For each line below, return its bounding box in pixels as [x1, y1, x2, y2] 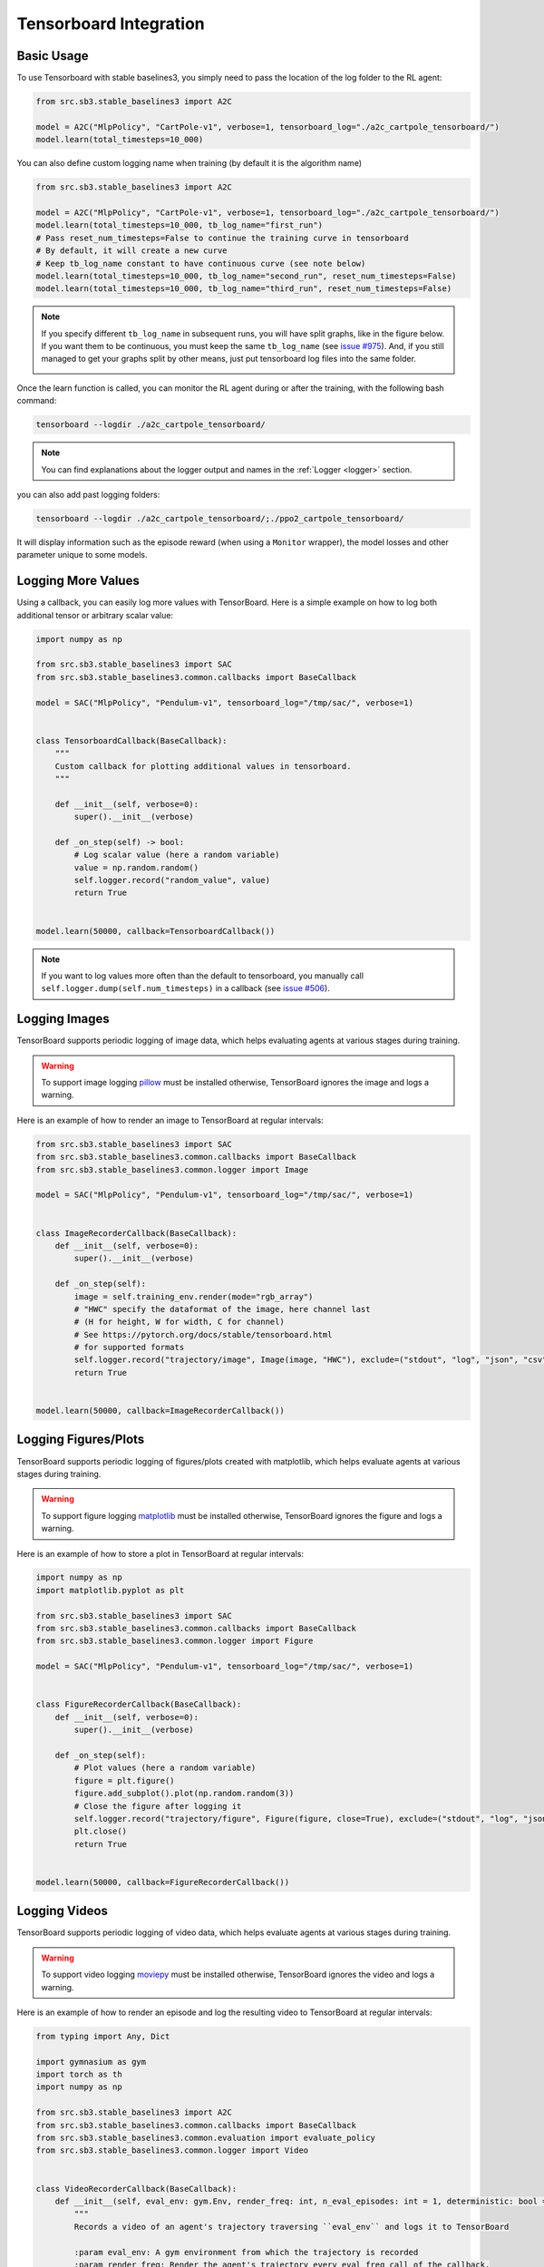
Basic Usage [16, 48, 89, 63]
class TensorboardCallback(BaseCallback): [35, 735, 228, 745]
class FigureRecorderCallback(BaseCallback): [35, 1699, 242, 1709]
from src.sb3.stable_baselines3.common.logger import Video [35, 2145, 309, 2155]
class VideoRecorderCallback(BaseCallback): [35, 2184, 238, 2194]
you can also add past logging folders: [16, 490, 160, 500]
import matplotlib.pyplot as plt [35, 1585, 185, 1595]
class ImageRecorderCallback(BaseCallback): [35, 1228, 238, 1238]
